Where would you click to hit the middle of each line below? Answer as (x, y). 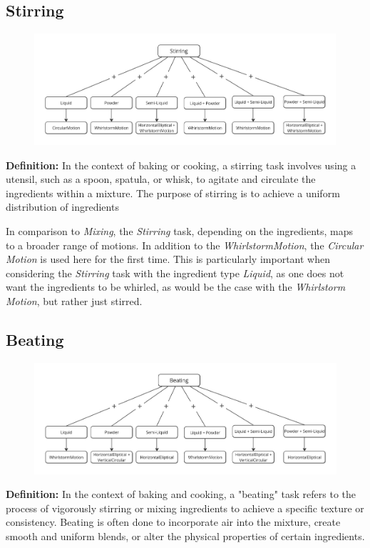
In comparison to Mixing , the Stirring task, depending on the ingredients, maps (180, 231)
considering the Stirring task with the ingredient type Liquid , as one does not (175, 273)
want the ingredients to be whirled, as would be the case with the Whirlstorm (176, 287)
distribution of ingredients (62, 207)
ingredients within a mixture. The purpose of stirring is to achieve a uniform (173, 193)
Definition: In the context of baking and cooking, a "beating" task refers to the (181, 494)
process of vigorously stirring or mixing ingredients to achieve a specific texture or (185, 508)
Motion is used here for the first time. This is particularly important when (168, 259)
